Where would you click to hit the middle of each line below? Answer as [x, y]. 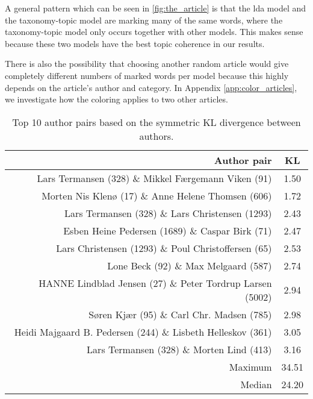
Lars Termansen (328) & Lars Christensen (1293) [168, 213]
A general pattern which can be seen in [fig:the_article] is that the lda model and [156, 8]
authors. [156, 136]
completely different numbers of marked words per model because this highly [147, 75]
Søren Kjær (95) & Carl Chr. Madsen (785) [180, 314]
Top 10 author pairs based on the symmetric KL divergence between [156, 122]
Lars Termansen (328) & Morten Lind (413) [179, 349]
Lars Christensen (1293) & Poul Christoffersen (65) [164, 248]
